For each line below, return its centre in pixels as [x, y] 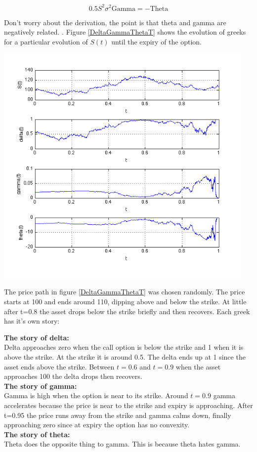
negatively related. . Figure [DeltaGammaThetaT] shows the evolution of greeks [125, 32]
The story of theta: [37, 434]
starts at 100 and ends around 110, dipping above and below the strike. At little [125, 302]
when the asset [198, 366]
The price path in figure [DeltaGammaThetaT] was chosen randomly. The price [125, 292]
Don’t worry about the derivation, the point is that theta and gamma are [115, 22]
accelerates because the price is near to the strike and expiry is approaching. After [128, 405]
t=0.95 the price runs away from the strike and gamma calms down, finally [118, 415]
